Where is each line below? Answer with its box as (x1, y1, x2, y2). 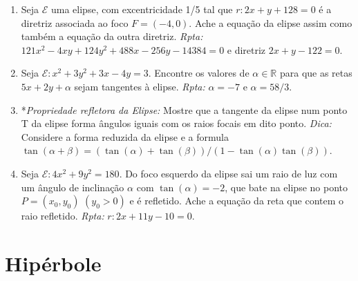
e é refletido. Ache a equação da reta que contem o (129, 193, 344, 208)
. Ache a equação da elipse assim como (189, 15, 352, 30)
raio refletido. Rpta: (21, 209, 104, 223)
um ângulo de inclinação (21, 180, 124, 194)
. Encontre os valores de (148, 66, 249, 80)
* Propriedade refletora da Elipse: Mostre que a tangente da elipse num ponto (21, 102, 348, 117)
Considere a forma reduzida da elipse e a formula (21, 129, 229, 144)
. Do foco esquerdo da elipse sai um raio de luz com (119, 166, 338, 180)
